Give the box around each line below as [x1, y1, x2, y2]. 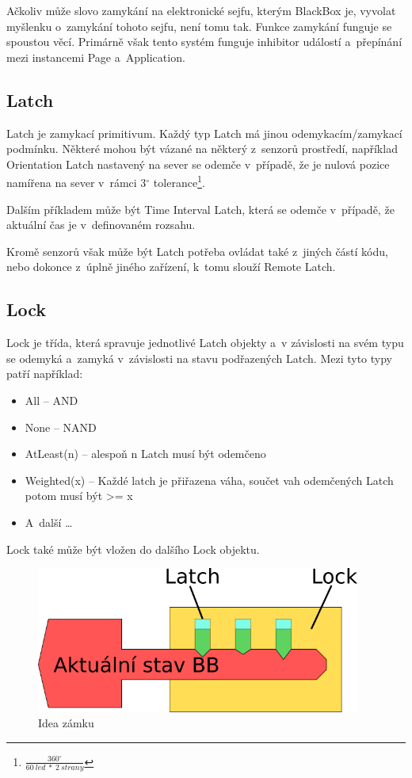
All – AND [25, 391, 78, 408]
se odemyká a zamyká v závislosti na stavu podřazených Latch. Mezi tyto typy [6, 349, 393, 366]
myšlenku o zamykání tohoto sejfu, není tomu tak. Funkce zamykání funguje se [6, 17, 392, 34]
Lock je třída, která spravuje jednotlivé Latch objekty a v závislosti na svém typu [6, 334, 404, 351]
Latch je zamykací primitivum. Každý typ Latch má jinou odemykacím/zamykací [6, 124, 402, 141]
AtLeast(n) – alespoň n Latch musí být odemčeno [25, 445, 266, 462]
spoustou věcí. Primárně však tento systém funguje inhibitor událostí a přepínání [6, 33, 402, 50]
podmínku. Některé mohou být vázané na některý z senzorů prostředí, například [6, 140, 398, 157]
